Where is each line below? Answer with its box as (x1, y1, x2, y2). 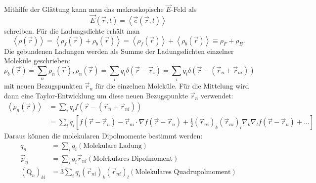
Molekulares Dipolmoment (93, 155, 173, 163)
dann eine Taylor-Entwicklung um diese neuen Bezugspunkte (4, 90, 188, 100)
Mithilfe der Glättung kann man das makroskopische (4, 4, 164, 14)
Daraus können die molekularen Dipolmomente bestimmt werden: (4, 131, 203, 141)
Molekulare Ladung (83, 142, 142, 149)
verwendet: (200, 90, 233, 100)
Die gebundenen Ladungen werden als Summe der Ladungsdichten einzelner (4, 46, 234, 56)
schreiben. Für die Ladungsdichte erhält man (4, 26, 140, 36)
